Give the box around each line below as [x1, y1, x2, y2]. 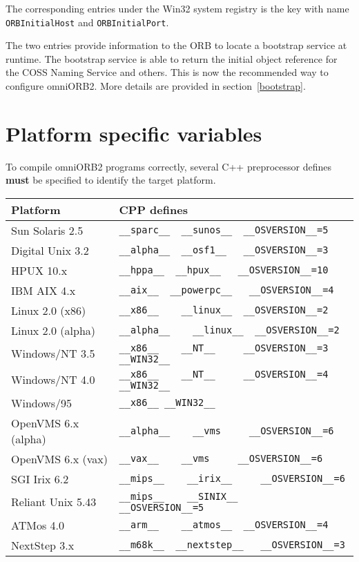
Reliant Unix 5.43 [11, 494, 97, 510]
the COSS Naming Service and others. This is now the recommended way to [6, 65, 329, 79]
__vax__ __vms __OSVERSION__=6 [119, 453, 323, 465]
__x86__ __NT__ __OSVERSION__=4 [119, 368, 329, 380]
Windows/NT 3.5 [11, 345, 95, 362]
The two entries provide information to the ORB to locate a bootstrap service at [6, 38, 347, 52]
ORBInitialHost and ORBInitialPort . [6, 14, 169, 29]
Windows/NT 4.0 [11, 371, 95, 388]
